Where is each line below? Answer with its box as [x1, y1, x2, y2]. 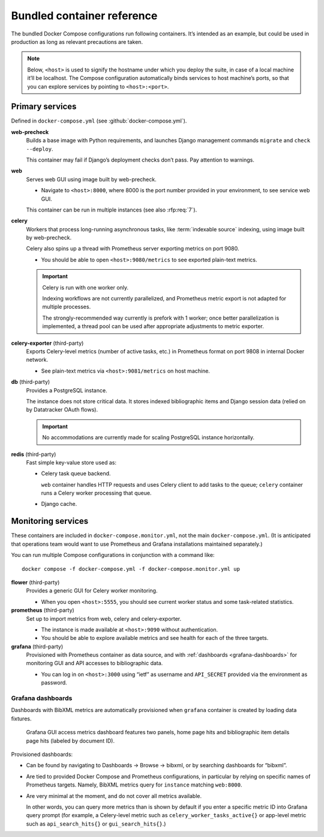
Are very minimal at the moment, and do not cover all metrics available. [26, 792, 202, 799]
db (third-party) [11, 379, 50, 386]
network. [26, 356, 49, 364]
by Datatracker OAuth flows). [26, 406, 98, 413]
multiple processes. [42, 303, 91, 311]
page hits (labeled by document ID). [26, 737, 115, 744]
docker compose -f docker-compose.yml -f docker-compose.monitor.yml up [22, 565, 240, 572]
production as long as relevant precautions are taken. [11, 38, 143, 45]
